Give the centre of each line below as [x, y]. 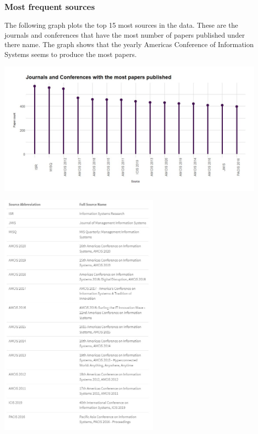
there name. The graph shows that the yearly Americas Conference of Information [129, 44]
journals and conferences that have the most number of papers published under [125, 34]
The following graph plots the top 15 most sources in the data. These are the [121, 25]
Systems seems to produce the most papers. [71, 54]
